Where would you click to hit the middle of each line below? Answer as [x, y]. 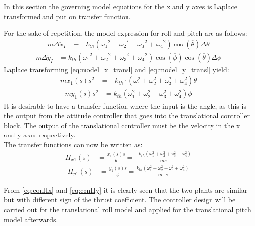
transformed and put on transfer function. [67, 16]
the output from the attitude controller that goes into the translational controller [127, 115]
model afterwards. [31, 219]
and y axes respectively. [40, 135]
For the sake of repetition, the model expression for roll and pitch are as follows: [126, 33]
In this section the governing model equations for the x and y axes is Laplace [121, 6]
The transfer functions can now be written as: [73, 144]
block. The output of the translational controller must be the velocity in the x [122, 125]
